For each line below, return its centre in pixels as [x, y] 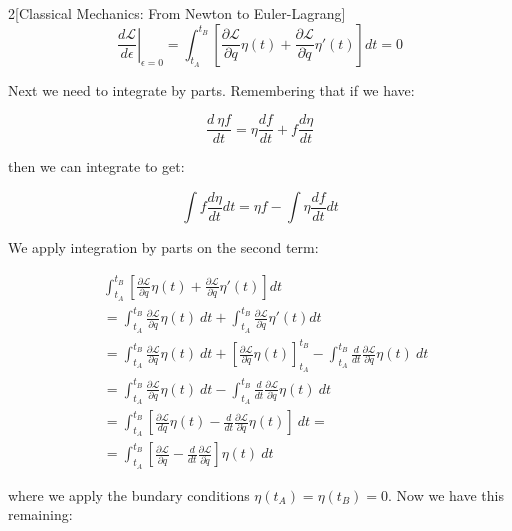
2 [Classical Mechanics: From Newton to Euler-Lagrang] [177, 13]
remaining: [40, 514]
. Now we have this [446, 494]
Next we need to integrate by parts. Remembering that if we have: [211, 89]
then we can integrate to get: [96, 166]
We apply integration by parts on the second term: [163, 247]
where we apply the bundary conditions [129, 494]
